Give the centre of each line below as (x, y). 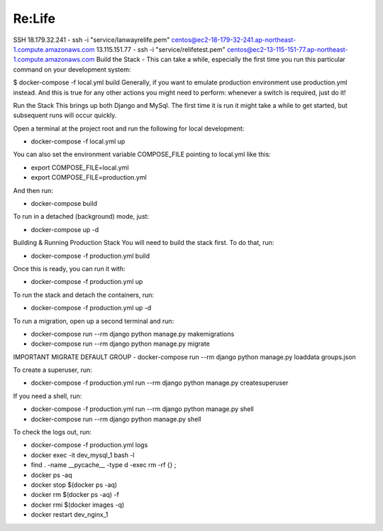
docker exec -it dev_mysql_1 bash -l (83, 455)
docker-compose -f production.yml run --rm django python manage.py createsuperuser (160, 383)
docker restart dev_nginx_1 (70, 515)
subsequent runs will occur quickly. (65, 115)
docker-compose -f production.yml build (90, 256)
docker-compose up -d (65, 229)
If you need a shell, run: (48, 396)
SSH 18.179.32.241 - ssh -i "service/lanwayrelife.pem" (91, 40)
